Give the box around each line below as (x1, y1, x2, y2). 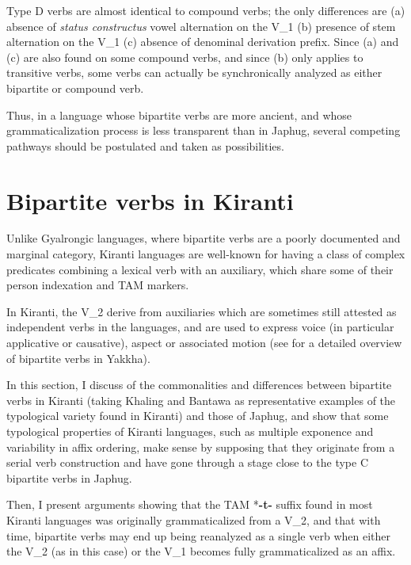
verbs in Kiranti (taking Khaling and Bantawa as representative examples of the (6, 391, 396, 408)
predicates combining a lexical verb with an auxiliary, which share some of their (6, 261, 394, 277)
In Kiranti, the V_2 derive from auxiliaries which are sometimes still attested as (6, 303, 397, 319)
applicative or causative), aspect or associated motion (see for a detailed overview (6, 334, 402, 351)
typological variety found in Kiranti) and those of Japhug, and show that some (6, 407, 389, 424)
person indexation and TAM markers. (6, 277, 189, 293)
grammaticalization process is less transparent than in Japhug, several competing (6, 122, 401, 139)
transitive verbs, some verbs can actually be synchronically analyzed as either (6, 64, 382, 81)
